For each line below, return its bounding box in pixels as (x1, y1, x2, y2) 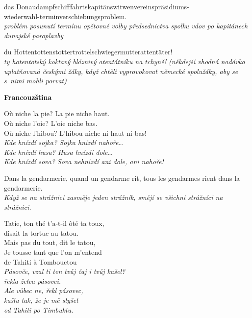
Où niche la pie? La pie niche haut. (4, 108, 110, 119)
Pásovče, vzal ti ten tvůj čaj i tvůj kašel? (4, 266, 126, 276)
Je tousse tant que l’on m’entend (4, 247, 102, 257)
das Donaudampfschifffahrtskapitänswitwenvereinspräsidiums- (4, 1, 189, 11)
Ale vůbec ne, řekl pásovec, (4, 285, 83, 295)
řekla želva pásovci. (4, 275, 61, 286)
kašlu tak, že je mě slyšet (4, 295, 78, 305)
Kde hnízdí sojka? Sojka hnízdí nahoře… (4, 137, 124, 147)
